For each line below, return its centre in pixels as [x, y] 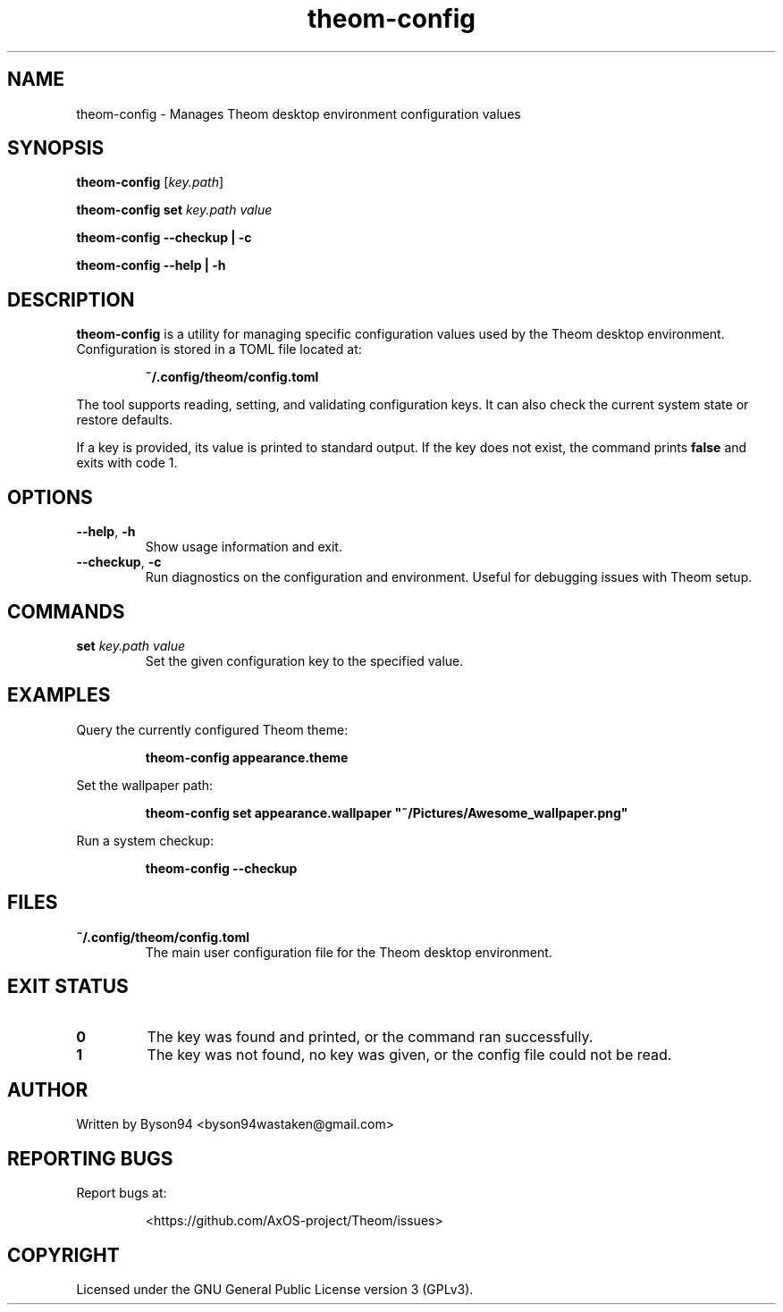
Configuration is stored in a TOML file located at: [219, 349]
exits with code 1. [127, 463]
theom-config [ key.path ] [150, 182]
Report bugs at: [122, 1193]
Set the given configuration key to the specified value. [304, 660]
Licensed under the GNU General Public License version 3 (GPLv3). [275, 1290]
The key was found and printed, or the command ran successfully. [370, 1036]
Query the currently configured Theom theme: [212, 729]
